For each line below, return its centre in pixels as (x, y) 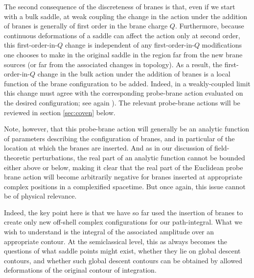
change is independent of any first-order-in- (129, 45)
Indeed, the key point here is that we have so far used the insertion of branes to (124, 212)
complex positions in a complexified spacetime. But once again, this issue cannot (125, 186)
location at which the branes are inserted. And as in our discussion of (108, 148)
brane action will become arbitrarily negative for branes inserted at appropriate (123, 177)
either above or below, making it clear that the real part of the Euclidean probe (124, 167)
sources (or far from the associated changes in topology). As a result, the (113, 64)
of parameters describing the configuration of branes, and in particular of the (119, 138)
